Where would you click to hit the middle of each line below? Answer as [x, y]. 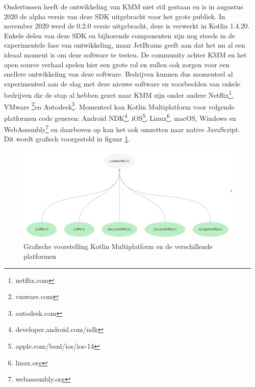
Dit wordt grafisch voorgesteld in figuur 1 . [67, 139]
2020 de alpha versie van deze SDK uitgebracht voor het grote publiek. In [115, 16]
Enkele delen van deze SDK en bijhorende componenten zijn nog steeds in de [120, 35]
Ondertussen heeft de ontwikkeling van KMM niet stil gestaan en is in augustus [124, 6]
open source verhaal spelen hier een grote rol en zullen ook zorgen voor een [117, 64]
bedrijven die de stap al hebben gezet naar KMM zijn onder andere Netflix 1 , [119, 94]
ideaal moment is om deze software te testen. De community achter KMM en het [126, 54]
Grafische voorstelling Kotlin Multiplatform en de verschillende [118, 246]
